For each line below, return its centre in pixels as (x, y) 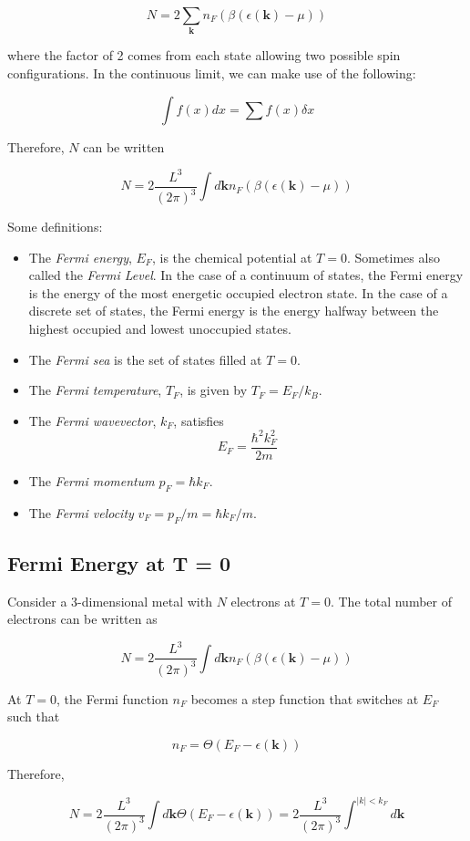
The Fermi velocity (81, 512)
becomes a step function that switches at (305, 698)
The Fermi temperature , (95, 390)
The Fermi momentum (92, 480)
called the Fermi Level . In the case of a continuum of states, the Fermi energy (246, 275)
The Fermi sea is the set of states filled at (145, 359)
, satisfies (199, 420)
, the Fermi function (112, 698)
